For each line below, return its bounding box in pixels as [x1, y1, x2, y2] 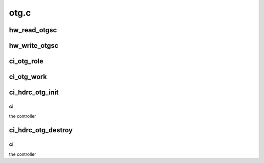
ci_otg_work [9, 73, 47, 81]
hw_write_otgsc [9, 41, 59, 50]
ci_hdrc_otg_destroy [9, 126, 73, 134]
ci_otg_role [9, 57, 44, 65]
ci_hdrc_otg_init [9, 88, 59, 97]
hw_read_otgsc [9, 26, 57, 34]
